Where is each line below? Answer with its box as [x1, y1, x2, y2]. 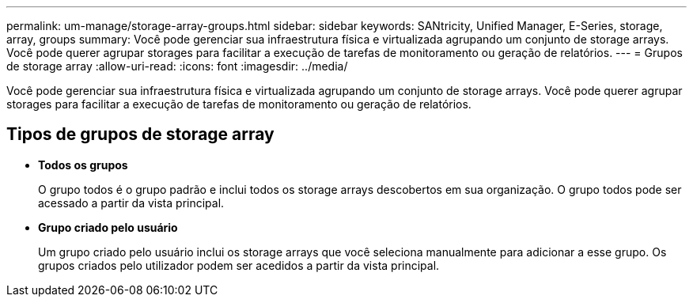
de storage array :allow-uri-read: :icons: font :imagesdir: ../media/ [6, 59, 348, 73]
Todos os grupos [38, 157, 128, 172]
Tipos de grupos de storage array [6, 124, 275, 145]
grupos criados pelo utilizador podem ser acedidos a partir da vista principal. [38, 258, 440, 272]
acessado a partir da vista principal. [38, 195, 225, 210]
